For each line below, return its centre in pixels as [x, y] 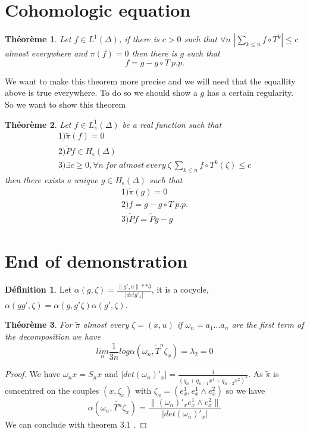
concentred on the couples [52, 390]
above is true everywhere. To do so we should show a [101, 92]
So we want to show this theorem [65, 104]
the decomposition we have [53, 336]
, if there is [139, 39]
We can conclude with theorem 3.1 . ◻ [76, 424]
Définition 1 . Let [38, 289]
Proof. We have [33, 374]
